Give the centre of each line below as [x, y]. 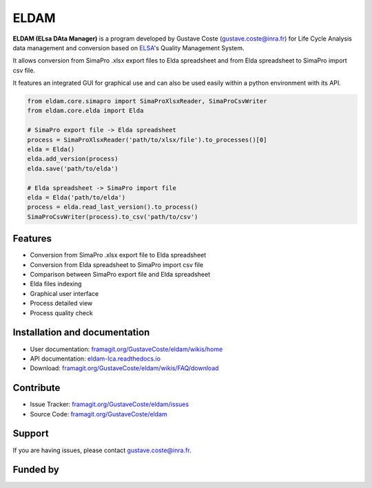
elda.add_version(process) [73, 159]
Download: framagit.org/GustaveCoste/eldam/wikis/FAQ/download [125, 368]
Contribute [37, 388]
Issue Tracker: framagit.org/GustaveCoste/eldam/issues [110, 404]
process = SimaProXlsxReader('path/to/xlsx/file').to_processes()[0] [147, 140]
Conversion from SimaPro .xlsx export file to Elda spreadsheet [118, 255]
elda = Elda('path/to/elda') [76, 197]
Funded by [36, 470]
